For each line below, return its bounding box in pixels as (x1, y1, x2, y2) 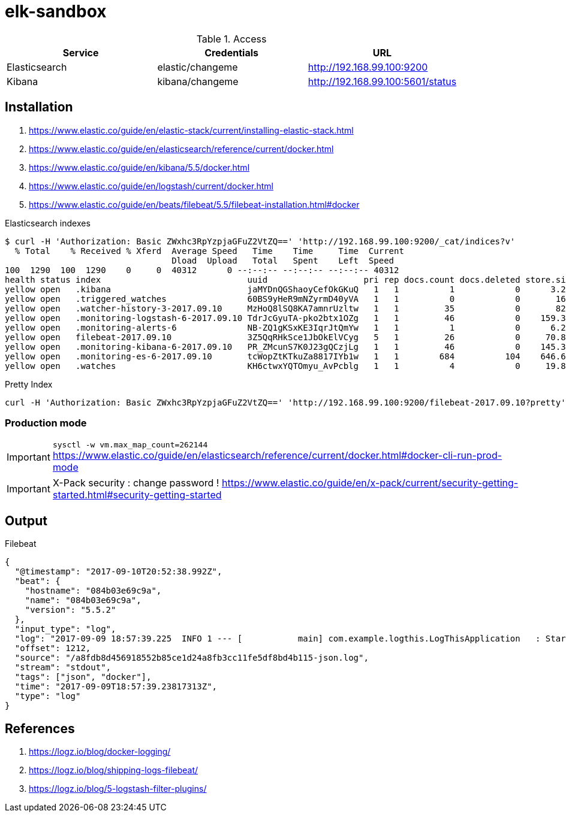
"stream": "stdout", (14, 662, 112, 673)
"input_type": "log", (14, 624, 116, 634)
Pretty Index (5, 379, 53, 389)
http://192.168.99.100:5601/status (308, 75, 457, 87)
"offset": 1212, (14, 643, 91, 653)
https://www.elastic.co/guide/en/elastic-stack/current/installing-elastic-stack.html (29, 125, 354, 135)
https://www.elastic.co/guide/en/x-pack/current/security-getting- (221, 477, 519, 489)
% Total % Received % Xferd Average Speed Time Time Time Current (14, 246, 404, 256)
